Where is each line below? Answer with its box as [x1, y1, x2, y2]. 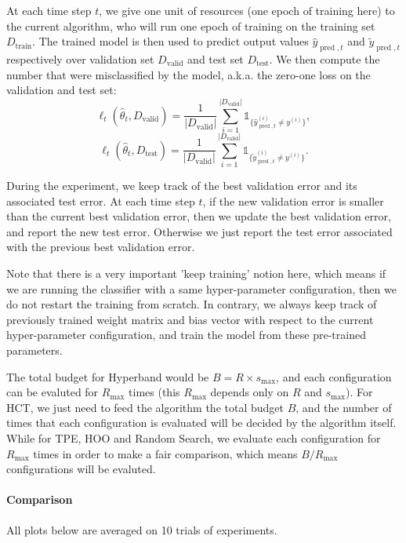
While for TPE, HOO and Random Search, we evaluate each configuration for [6, 429, 381, 446]
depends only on [210, 384, 289, 400]
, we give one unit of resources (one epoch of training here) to [99, 2, 395, 18]
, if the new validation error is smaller [202, 192, 384, 209]
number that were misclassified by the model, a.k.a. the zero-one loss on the [6, 66, 371, 82]
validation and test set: [6, 82, 117, 98]
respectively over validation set [6, 50, 154, 67]
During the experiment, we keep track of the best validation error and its [6, 177, 357, 194]
